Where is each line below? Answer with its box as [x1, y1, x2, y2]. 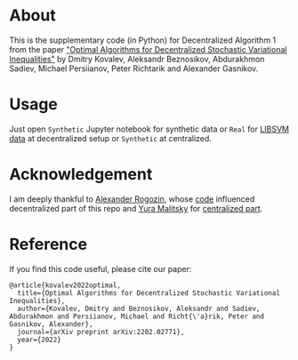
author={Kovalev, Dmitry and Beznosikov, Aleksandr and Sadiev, [17, 304, 261, 313]
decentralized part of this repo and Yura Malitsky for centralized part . [9, 203, 263, 213]
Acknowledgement [9, 164, 153, 185]
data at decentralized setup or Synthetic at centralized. [9, 132, 212, 143]
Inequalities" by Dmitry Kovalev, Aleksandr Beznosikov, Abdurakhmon [9, 53, 265, 64]
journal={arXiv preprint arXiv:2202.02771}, [17, 327, 185, 336]
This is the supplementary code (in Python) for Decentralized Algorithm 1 [9, 35, 277, 45]
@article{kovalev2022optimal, [9, 281, 122, 290]
